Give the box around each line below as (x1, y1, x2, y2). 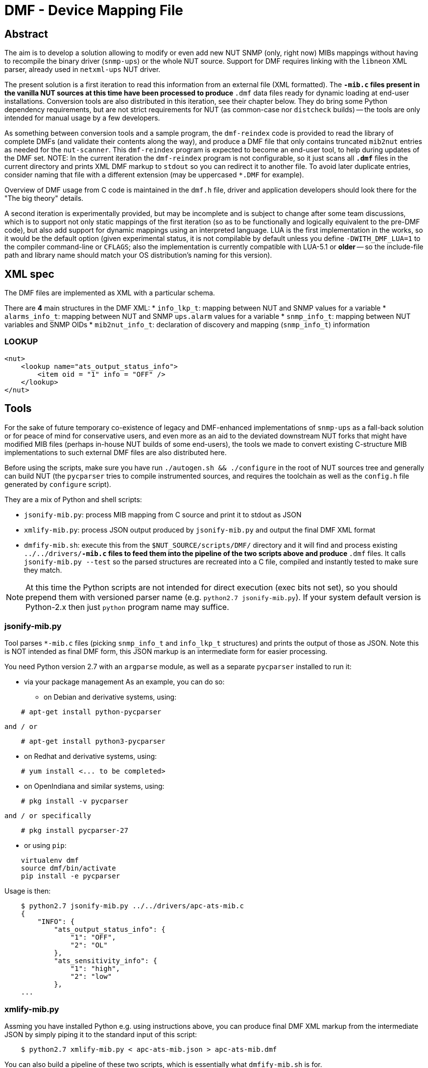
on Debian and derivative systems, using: (44, 693, 177, 702)
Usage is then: (4, 887, 51, 896)
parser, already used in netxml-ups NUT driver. (4, 65, 161, 74)
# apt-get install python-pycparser (21, 708, 162, 716)
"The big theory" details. (4, 194, 84, 203)
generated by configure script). (4, 480, 111, 488)
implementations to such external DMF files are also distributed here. (4, 448, 227, 457)
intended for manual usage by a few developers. (4, 114, 160, 122)
